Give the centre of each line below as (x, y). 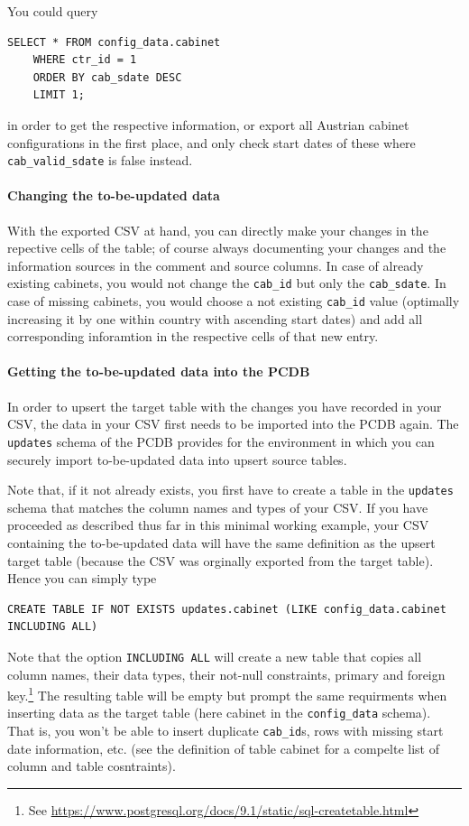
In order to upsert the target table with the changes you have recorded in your (225, 406)
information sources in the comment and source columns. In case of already (216, 265)
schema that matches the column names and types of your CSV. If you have (218, 507)
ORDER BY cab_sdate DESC (107, 77)
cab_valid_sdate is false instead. (100, 160)
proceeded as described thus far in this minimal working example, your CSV (218, 525)
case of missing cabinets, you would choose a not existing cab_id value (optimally (234, 301)
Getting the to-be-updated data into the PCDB (159, 371)
